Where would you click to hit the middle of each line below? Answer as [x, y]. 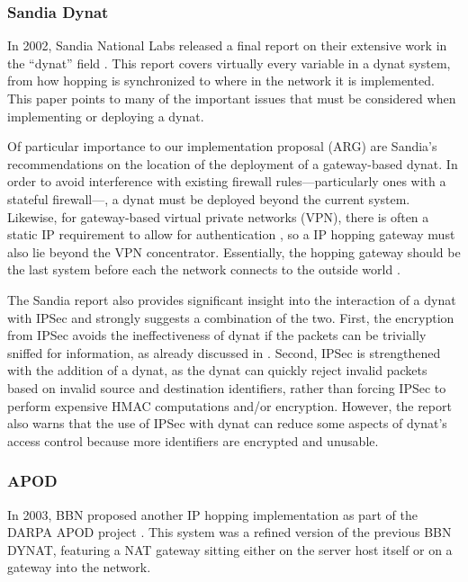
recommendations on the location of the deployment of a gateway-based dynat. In [233, 163]
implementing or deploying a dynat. [106, 116]
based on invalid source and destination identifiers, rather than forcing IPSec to [227, 387]
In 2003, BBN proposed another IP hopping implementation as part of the [212, 514]
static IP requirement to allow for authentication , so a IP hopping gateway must [231, 234]
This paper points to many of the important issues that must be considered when [232, 98]
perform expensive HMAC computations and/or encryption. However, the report [229, 405]
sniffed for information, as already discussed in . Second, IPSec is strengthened [224, 352]
